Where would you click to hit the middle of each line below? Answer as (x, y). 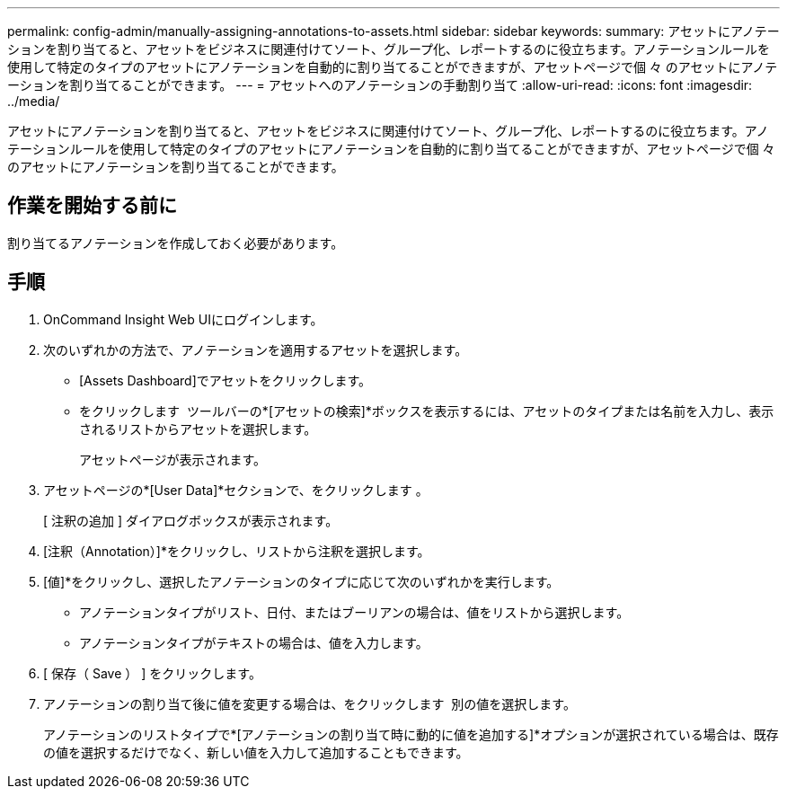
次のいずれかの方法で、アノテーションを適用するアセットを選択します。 (256, 349)
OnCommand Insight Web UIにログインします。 (183, 319)
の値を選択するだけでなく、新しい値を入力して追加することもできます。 (256, 752)
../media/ (34, 101)
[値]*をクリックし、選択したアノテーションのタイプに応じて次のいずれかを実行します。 (301, 581)
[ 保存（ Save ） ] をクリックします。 (152, 673)
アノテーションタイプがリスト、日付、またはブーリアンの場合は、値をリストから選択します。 (354, 612)
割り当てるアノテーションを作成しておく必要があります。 (176, 243)
